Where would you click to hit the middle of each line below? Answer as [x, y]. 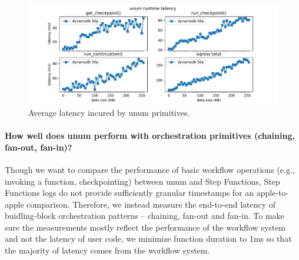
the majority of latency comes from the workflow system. [107, 250]
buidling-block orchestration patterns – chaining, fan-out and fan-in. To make [144, 216]
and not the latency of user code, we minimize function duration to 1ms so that [148, 239]
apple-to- [273, 193]
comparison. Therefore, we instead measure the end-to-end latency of [151, 204]
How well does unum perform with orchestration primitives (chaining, [150, 136]
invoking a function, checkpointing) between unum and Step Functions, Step [142, 181]
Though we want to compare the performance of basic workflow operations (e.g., [150, 169]
